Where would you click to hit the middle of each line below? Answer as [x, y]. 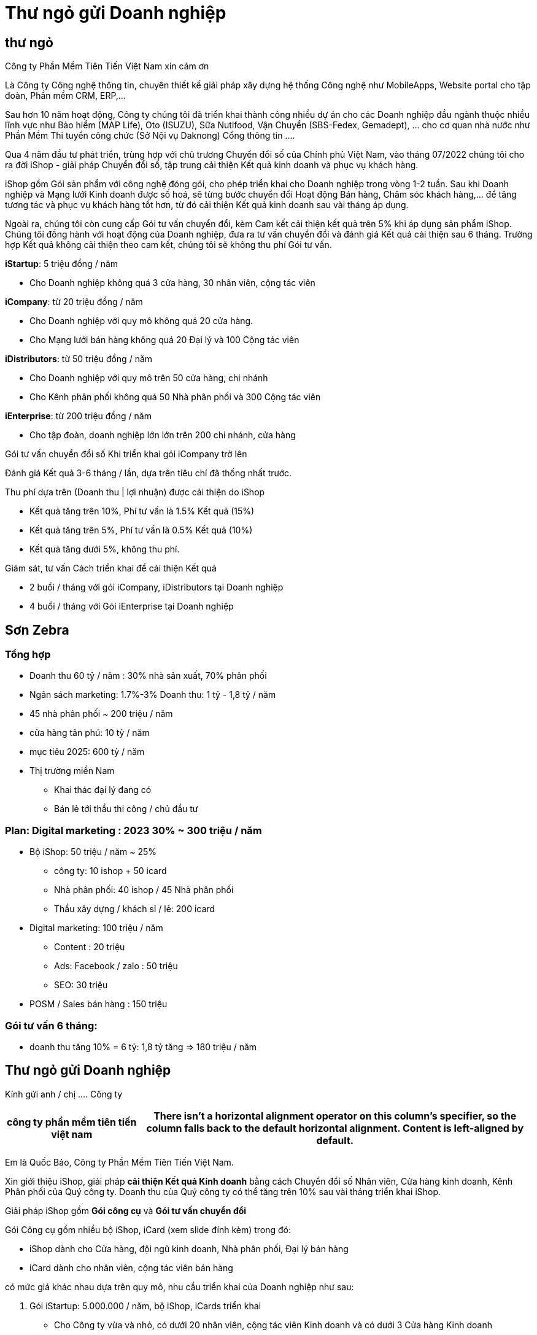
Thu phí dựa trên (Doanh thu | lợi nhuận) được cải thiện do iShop [135, 492]
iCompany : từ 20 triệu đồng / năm [74, 302]
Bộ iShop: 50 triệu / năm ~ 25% [93, 852]
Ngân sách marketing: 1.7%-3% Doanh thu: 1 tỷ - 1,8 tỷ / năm [153, 695]
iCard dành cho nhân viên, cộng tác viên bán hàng [131, 1267]
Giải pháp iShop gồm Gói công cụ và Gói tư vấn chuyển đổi [126, 1210]
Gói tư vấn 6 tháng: [51, 1025]
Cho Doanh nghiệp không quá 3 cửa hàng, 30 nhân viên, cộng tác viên [172, 283]
